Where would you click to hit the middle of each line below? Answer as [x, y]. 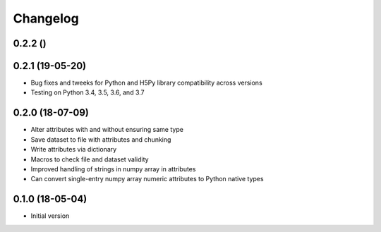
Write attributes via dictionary [74, 149]
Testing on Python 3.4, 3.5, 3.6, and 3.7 [87, 92]
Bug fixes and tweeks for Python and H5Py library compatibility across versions [146, 83]
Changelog [46, 18]
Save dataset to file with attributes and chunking [101, 139]
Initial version [50, 216]
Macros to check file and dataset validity [90, 159]
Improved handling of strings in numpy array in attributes [113, 169]
